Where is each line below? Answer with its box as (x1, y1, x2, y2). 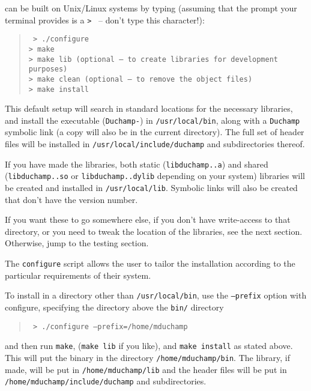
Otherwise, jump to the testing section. (5, 237, 149, 249)
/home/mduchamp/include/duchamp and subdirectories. (5, 375, 207, 387)
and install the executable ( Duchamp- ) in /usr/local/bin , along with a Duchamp (5, 114, 300, 126)
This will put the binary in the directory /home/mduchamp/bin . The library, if (5, 351, 290, 363)
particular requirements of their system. (5, 268, 151, 281)
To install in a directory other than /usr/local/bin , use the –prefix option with (5, 289, 307, 302)
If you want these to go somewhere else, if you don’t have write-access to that (5, 213, 291, 226)
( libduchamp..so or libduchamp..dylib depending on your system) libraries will (5, 169, 306, 182)
